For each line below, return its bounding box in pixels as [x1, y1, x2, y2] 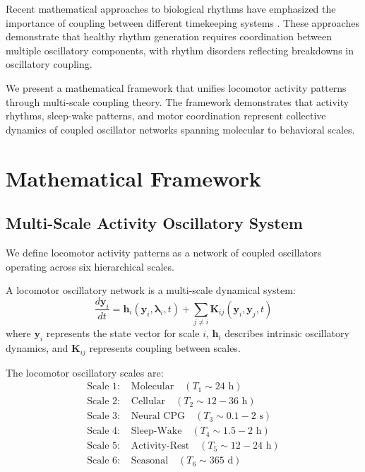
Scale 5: [87, 441, 120, 452]
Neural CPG [131, 411, 185, 422]
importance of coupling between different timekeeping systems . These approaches [6, 15, 359, 30]
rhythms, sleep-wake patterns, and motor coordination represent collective [6, 108, 326, 123]
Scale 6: [87, 456, 120, 466]
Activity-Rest [131, 441, 190, 452]
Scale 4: [87, 426, 120, 437]
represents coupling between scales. [89, 341, 241, 355]
